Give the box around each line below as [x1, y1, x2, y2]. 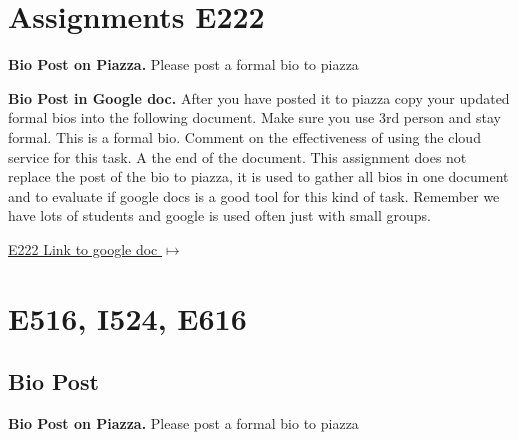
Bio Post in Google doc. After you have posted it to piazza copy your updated [8, 87, 510, 108]
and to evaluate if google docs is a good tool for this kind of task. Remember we [8, 185, 500, 206]
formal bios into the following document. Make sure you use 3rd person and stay [8, 107, 501, 128]
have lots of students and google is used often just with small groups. [8, 205, 431, 226]
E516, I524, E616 [8, 297, 247, 338]
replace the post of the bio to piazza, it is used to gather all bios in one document [8, 166, 509, 187]
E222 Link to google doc [8, 238, 158, 259]
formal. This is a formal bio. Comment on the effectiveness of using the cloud [8, 126, 481, 147]
